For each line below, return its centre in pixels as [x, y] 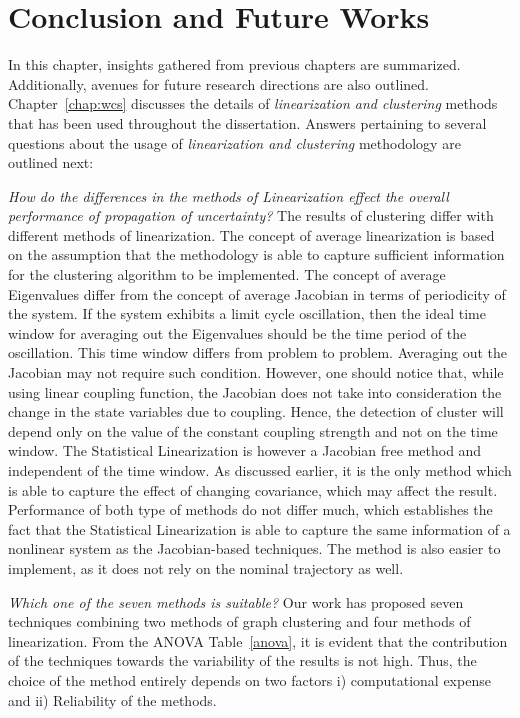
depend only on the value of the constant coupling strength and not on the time [253, 430]
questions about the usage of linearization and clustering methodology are [234, 142]
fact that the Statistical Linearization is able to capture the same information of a [259, 528]
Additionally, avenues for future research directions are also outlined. [218, 83]
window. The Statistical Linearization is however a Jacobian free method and [245, 450]
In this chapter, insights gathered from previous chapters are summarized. [234, 64]
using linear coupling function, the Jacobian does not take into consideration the [255, 391]
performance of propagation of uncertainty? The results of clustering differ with [251, 215]
